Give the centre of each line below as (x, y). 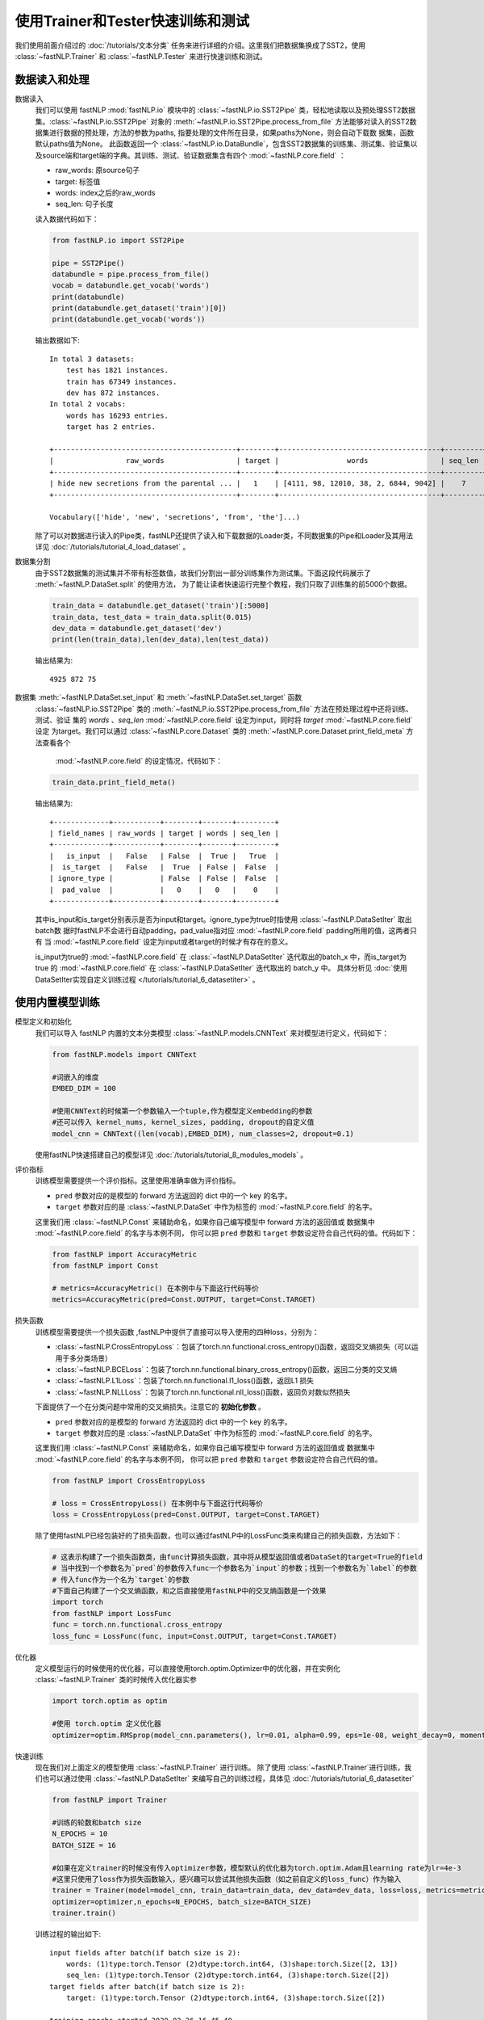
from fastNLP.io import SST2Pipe (118, 240)
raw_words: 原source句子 (98, 170)
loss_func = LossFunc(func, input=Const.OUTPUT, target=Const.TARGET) (195, 1636)
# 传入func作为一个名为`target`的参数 (121, 1579)
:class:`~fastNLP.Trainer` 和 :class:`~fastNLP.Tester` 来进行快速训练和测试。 (141, 56)
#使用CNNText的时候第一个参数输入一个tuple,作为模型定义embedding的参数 (182, 1111)
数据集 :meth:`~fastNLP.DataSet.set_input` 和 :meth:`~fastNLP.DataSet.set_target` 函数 (159, 697)
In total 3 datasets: (92, 359)
